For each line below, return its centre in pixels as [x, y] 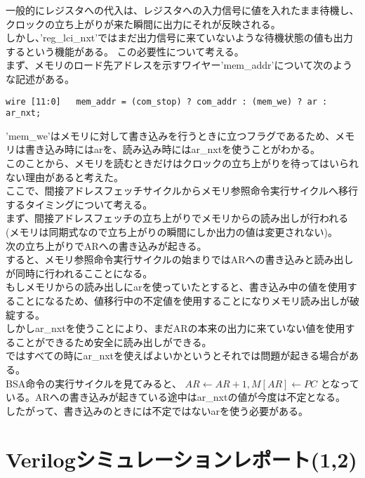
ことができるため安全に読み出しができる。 [113, 341]
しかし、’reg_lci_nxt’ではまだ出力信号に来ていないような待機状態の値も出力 [179, 38]
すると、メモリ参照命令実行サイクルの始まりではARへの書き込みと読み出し [180, 259]
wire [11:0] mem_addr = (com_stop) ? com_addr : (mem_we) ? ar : [167, 101]
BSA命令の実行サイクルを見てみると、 [94, 383]
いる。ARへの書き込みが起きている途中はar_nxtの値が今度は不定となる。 [175, 397]
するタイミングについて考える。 [79, 204]
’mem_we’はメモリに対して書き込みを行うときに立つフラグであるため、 [171, 135]
